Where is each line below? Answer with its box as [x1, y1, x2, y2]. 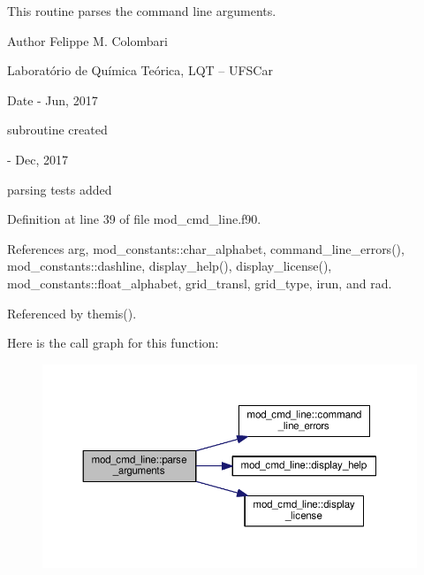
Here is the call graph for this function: [7, 333, 219, 352]
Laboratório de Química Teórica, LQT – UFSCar [7, 61, 273, 80]
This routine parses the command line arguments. [7, 2, 276, 19]
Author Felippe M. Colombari [7, 31, 168, 50]
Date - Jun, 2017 [7, 90, 98, 109]
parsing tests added [7, 180, 112, 198]
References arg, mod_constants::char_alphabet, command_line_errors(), [7, 239, 405, 257]
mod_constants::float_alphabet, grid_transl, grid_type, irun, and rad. [7, 273, 392, 292]
